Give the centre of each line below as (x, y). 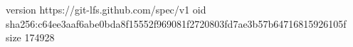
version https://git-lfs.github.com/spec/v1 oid (106, 9)
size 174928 (30, 37)
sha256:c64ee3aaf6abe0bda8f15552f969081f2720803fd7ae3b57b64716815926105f (176, 23)
